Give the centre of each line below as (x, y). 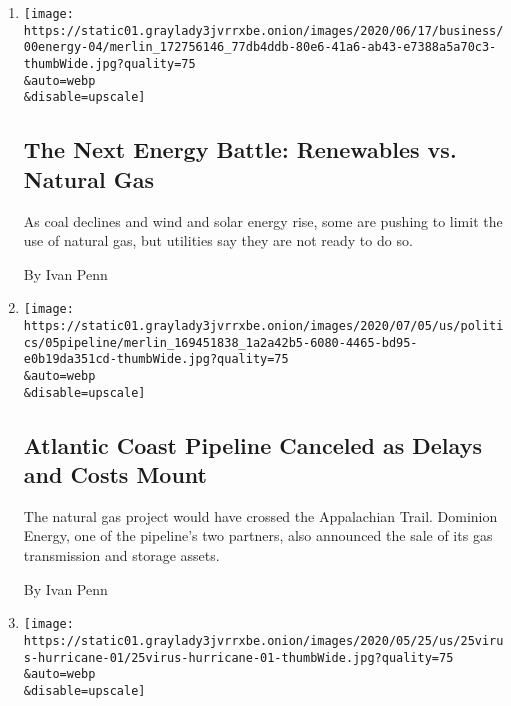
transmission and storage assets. (121, 555)
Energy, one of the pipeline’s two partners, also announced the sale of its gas (258, 535)
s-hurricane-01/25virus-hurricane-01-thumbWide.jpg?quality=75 (238, 657)
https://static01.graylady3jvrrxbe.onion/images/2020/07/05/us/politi (263, 325)
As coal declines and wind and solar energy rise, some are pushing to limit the (263, 220)
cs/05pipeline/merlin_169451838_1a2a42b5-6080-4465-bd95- (220, 342)
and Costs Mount (115, 474)
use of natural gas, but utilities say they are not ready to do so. (218, 240)
